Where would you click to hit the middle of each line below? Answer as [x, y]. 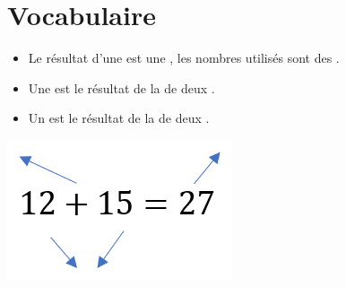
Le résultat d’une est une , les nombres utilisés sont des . [184, 58]
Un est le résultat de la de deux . [119, 118]
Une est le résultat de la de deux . [121, 87]
